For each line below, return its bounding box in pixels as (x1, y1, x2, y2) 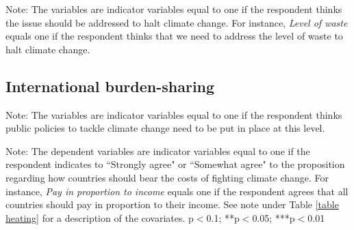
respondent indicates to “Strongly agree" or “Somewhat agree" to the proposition (5, 157, 345, 171)
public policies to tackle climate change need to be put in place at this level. (5, 121, 325, 135)
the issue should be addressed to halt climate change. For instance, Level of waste (5, 15, 348, 29)
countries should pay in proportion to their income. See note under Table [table (5, 197, 339, 212)
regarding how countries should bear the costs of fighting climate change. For (5, 170, 329, 184)
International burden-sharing (5, 75, 215, 96)
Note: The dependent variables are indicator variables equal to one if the (5, 143, 310, 158)
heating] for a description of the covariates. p (5, 210, 194, 225)
